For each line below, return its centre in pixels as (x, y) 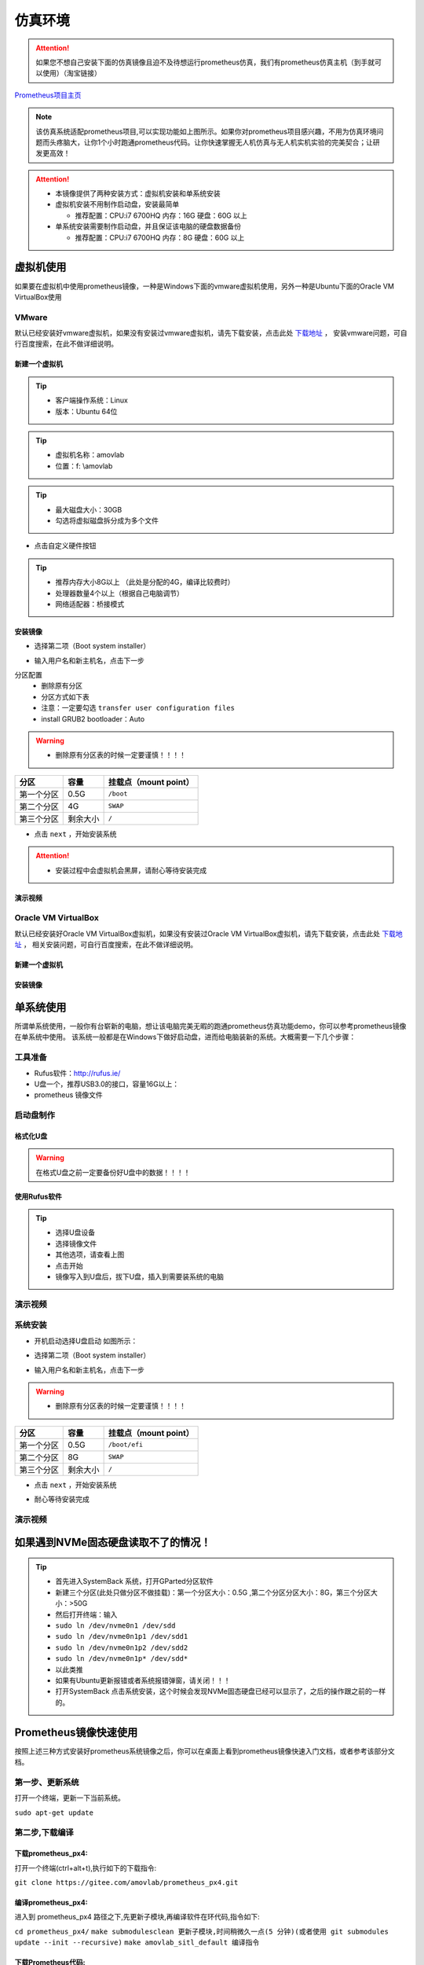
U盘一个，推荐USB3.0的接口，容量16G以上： (107, 1084)
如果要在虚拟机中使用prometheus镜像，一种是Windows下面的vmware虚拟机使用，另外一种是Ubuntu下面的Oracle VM (204, 286)
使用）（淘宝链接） (71, 73)
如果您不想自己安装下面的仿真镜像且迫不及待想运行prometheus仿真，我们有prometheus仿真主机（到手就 (205, 62)
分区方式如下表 (65, 696)
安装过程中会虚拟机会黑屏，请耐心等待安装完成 (131, 870)
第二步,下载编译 (44, 1833)
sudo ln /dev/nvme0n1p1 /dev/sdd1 (122, 1636)
